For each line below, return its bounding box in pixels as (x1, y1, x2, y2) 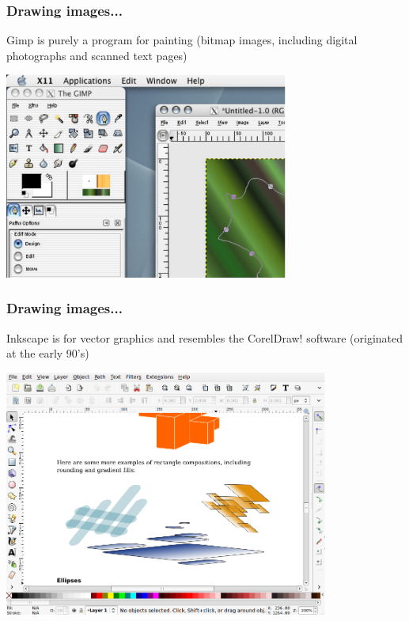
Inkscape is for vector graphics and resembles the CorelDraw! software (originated (6, 329, 403, 346)
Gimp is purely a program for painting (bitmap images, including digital (6, 32, 358, 48)
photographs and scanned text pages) (6, 47, 187, 63)
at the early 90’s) (6, 345, 89, 362)
